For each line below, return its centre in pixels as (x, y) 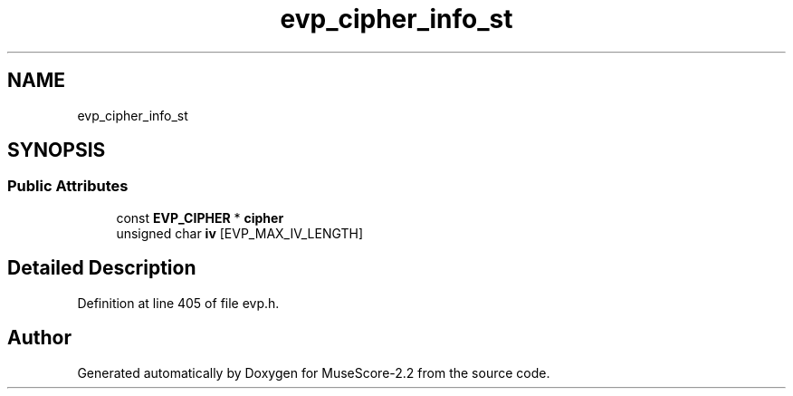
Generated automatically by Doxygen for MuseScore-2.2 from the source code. (314, 372)
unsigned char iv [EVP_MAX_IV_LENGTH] (240, 233)
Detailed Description (102, 268)
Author (39, 338)
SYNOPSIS (57, 150)
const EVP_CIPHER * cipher (200, 217)
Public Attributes (68, 186)
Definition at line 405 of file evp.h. (178, 303)
